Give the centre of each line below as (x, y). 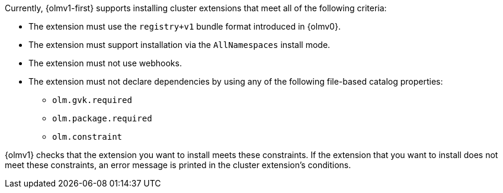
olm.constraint (87, 137)
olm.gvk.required (92, 100)
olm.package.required (102, 118)
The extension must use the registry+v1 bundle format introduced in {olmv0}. (185, 26)
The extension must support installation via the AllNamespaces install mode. (180, 45)
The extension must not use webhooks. (105, 63)
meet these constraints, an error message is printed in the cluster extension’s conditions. (178, 165)
